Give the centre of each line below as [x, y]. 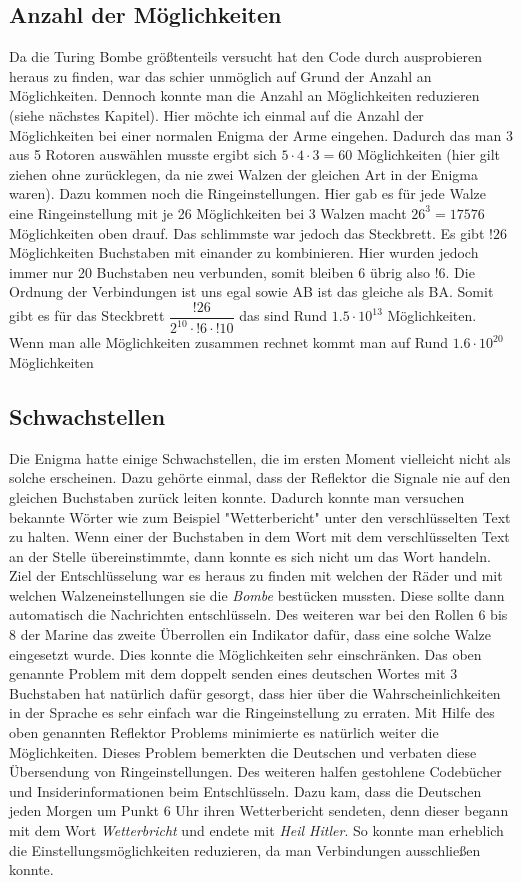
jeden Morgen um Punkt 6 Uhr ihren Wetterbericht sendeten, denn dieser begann [259, 810]
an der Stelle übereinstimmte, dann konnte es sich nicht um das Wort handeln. [250, 555]
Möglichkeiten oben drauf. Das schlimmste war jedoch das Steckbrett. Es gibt [247, 232]
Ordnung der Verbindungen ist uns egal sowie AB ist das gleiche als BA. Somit [251, 291]
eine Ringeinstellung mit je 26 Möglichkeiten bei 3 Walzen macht [208, 212]
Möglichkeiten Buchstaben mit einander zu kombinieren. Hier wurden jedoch [244, 252]
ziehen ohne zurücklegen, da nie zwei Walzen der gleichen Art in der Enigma [243, 173]
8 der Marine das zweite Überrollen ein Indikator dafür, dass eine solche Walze [250, 634]
